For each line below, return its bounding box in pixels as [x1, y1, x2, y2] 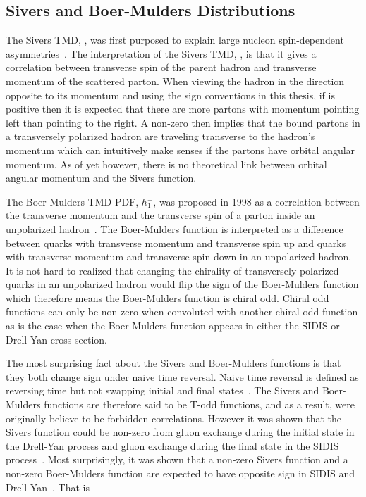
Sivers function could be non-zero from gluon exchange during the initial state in [6, 424, 355, 439]
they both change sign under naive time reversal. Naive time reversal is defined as [6, 369, 359, 384]
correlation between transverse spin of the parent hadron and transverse [6, 60, 317, 75]
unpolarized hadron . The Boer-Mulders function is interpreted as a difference [6, 221, 343, 236]
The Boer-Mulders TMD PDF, [6, 194, 139, 208]
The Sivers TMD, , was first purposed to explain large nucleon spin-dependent [6, 32, 344, 47]
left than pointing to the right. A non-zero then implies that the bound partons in [6, 115, 360, 130]
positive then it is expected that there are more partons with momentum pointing [6, 101, 360, 116]
